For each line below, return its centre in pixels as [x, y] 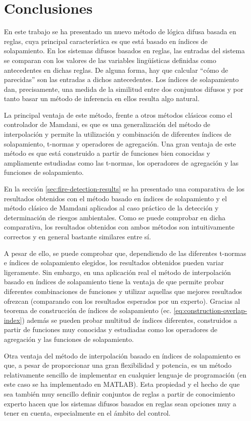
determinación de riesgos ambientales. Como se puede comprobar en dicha [115, 217]
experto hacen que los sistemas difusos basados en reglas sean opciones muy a [120, 403]
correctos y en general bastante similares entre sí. [78, 236]
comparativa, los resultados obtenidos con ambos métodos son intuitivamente [119, 227]
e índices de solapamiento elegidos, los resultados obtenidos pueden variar [114, 263]
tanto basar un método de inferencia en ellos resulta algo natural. [102, 98]
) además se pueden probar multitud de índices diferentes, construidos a [129, 320]
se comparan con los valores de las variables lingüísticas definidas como [110, 60]
